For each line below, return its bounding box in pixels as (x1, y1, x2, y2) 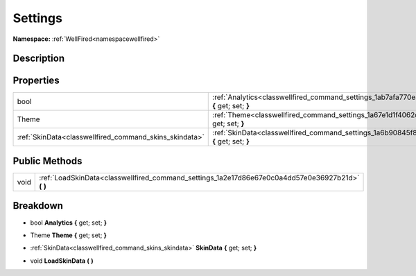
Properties (12, 75, 60, 87)
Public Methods (12, 155, 83, 166)
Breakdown (12, 200, 64, 212)
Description (12, 53, 65, 64)
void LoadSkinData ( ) (30, 257, 94, 265)
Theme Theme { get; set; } (30, 231, 107, 239)
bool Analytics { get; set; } (30, 218, 107, 227)
